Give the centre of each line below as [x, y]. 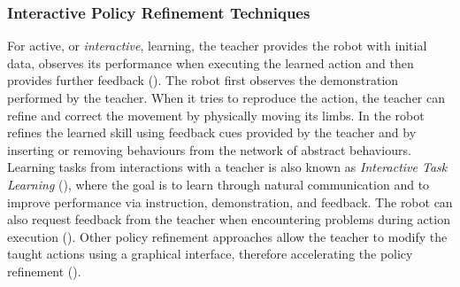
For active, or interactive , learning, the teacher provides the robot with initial [217, 46]
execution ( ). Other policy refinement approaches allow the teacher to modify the [227, 236]
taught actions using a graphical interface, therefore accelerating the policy [210, 254]
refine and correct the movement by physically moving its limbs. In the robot [216, 115]
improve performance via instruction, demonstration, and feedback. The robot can [230, 202]
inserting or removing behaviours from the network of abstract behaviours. [209, 149]
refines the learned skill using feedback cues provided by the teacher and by [212, 132]
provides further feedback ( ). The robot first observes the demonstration [203, 80]
